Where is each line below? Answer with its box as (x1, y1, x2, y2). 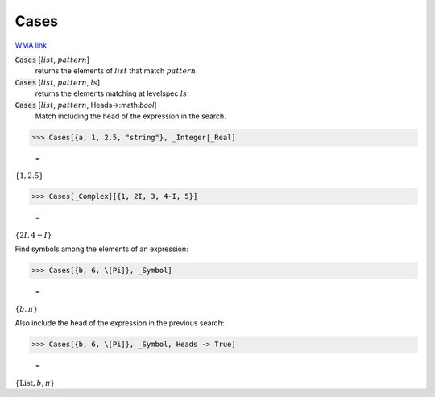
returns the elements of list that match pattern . (35, 66, 198, 76)
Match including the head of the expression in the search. (35, 111, 227, 121)
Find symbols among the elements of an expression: (14, 244, 188, 254)
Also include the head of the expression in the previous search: (14, 318, 225, 328)
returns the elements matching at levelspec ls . (35, 89, 189, 98)
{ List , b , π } (14, 378, 56, 387)
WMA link (14, 40, 48, 50)
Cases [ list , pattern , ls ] (14, 77, 101, 87)
